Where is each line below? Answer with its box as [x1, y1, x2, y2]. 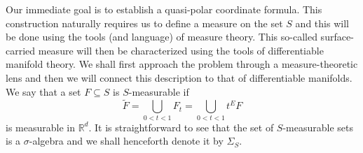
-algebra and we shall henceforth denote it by [29, 133, 224, 148]
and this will [295, 15, 349, 30]
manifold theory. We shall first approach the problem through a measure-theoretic [6, 57, 358, 71]
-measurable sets [282, 119, 353, 134]
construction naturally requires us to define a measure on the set [6, 15, 283, 30]
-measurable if [128, 84, 189, 99]
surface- [320, 29, 354, 44]
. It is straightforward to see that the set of [88, 119, 274, 134]
